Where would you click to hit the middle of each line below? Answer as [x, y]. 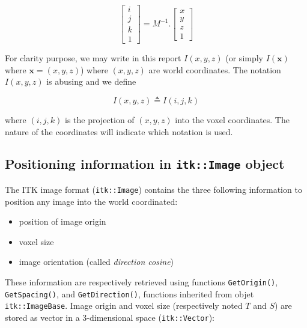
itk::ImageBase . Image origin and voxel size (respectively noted [124, 305]
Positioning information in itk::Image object [145, 164]
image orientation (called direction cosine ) [96, 262]
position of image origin [62, 221]
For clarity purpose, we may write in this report [93, 58]
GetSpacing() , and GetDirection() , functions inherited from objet [129, 293]
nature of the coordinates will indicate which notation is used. [119, 131]
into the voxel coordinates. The [232, 119]
